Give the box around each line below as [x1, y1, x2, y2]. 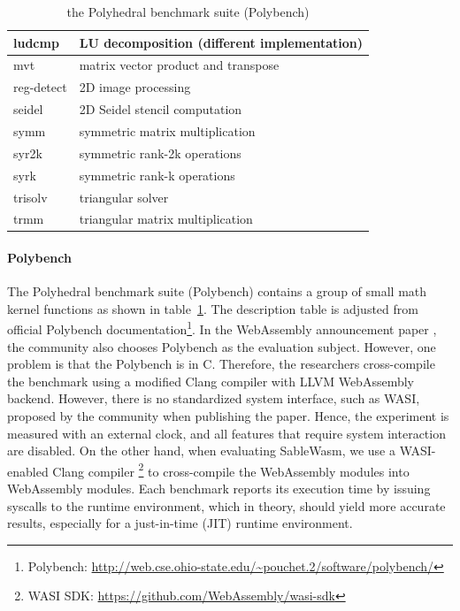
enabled [7, 462, 49, 480]
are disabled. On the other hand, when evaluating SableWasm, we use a [7, 441, 395, 460]
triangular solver [79, 187, 169, 206]
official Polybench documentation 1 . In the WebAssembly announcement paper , [7, 317, 437, 339]
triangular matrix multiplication [79, 210, 253, 228]
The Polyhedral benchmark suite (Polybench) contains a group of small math [7, 282, 427, 301]
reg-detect [13, 78, 67, 96]
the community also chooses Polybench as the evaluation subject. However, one [7, 337, 436, 355]
